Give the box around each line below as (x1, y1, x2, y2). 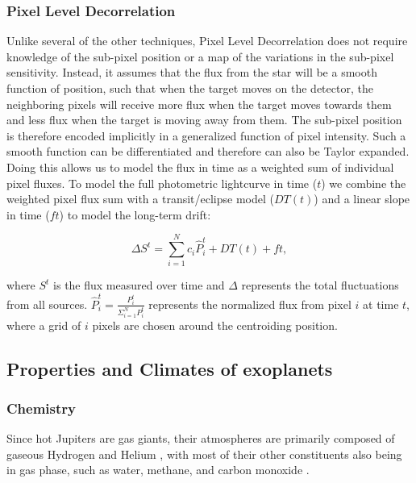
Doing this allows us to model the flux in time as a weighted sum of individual (6, 158, 394, 175)
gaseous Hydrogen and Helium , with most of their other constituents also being (6, 445, 402, 462)
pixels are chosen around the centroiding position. (92, 316, 338, 333)
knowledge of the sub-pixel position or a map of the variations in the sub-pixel (6, 48, 394, 65)
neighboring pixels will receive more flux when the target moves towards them (6, 95, 392, 112)
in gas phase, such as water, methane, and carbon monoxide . (6, 461, 310, 478)
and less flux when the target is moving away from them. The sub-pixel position (6, 111, 402, 128)
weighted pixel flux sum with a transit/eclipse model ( (6, 190, 274, 207)
